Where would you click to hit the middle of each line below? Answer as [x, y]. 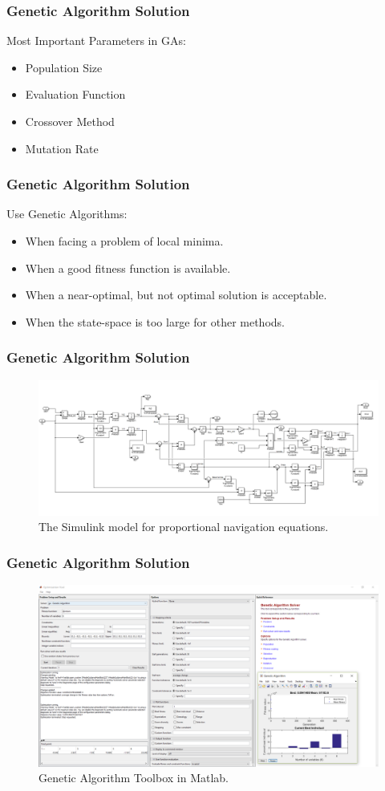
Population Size [64, 67]
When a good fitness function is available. [128, 268]
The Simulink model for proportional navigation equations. [184, 527]
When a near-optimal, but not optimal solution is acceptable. [176, 295]
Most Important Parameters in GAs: [96, 41]
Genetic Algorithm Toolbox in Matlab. [134, 778]
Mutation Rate [62, 148]
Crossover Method [70, 121]
